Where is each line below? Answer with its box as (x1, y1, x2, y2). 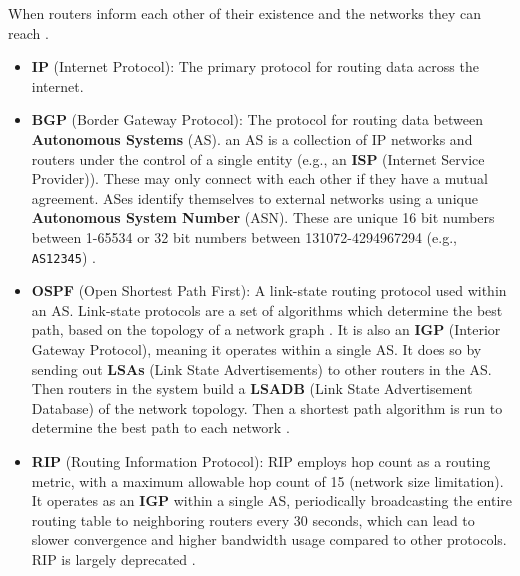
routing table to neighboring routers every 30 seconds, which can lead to (31, 509, 475, 530)
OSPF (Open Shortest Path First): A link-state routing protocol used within (31, 280, 507, 301)
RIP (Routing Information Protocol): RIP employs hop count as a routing (31, 450, 491, 471)
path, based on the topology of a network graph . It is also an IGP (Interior (31, 319, 501, 340)
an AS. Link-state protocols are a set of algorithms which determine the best (31, 299, 503, 320)
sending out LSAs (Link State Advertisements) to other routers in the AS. (31, 358, 492, 379)
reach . (8, 22, 49, 43)
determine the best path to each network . (31, 417, 290, 438)
